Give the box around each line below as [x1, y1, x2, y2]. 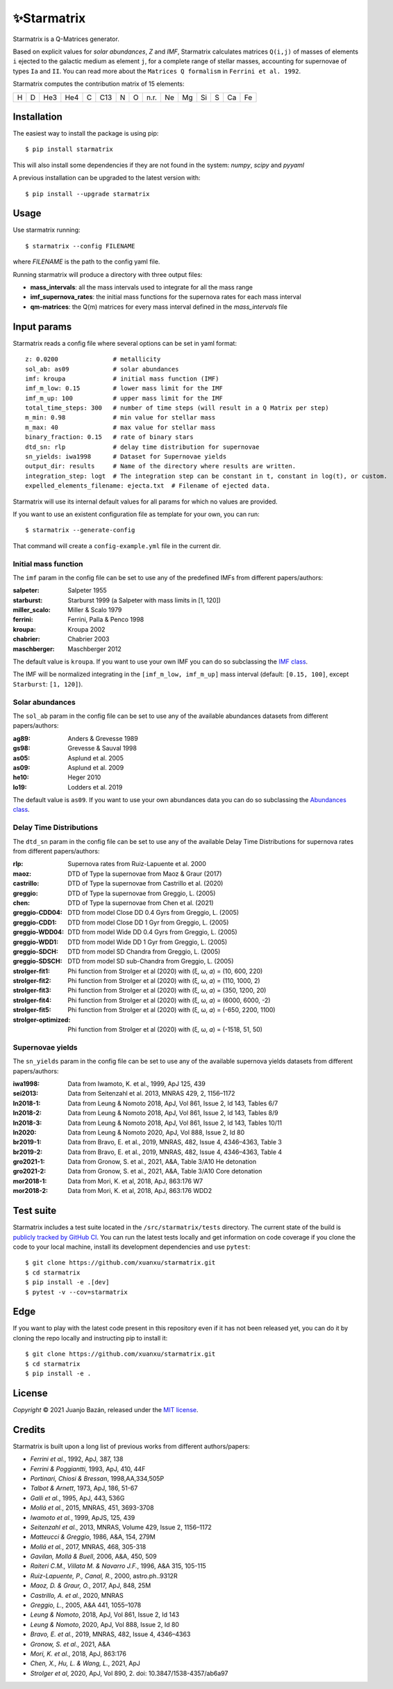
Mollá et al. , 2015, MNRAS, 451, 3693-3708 [30, 1503, 154, 1512]
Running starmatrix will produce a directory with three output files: [12, 270, 203, 278]
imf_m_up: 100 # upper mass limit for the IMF [25, 394, 224, 402]
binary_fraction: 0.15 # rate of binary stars [25, 433, 194, 441]
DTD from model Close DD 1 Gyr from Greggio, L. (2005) [67, 918, 229, 927]
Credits [12, 1423, 46, 1436]
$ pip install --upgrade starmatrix [25, 190, 150, 198]
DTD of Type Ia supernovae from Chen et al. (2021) [67, 898, 214, 907]
